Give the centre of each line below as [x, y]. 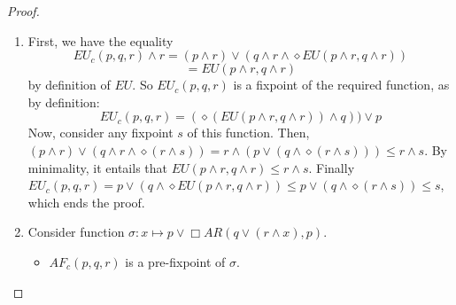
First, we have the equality [100, 40]
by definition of [69, 85]
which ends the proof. [86, 202]
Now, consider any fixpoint [100, 133]
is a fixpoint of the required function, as [341, 85]
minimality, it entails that [98, 167]
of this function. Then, [248, 133]
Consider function [76, 232]
